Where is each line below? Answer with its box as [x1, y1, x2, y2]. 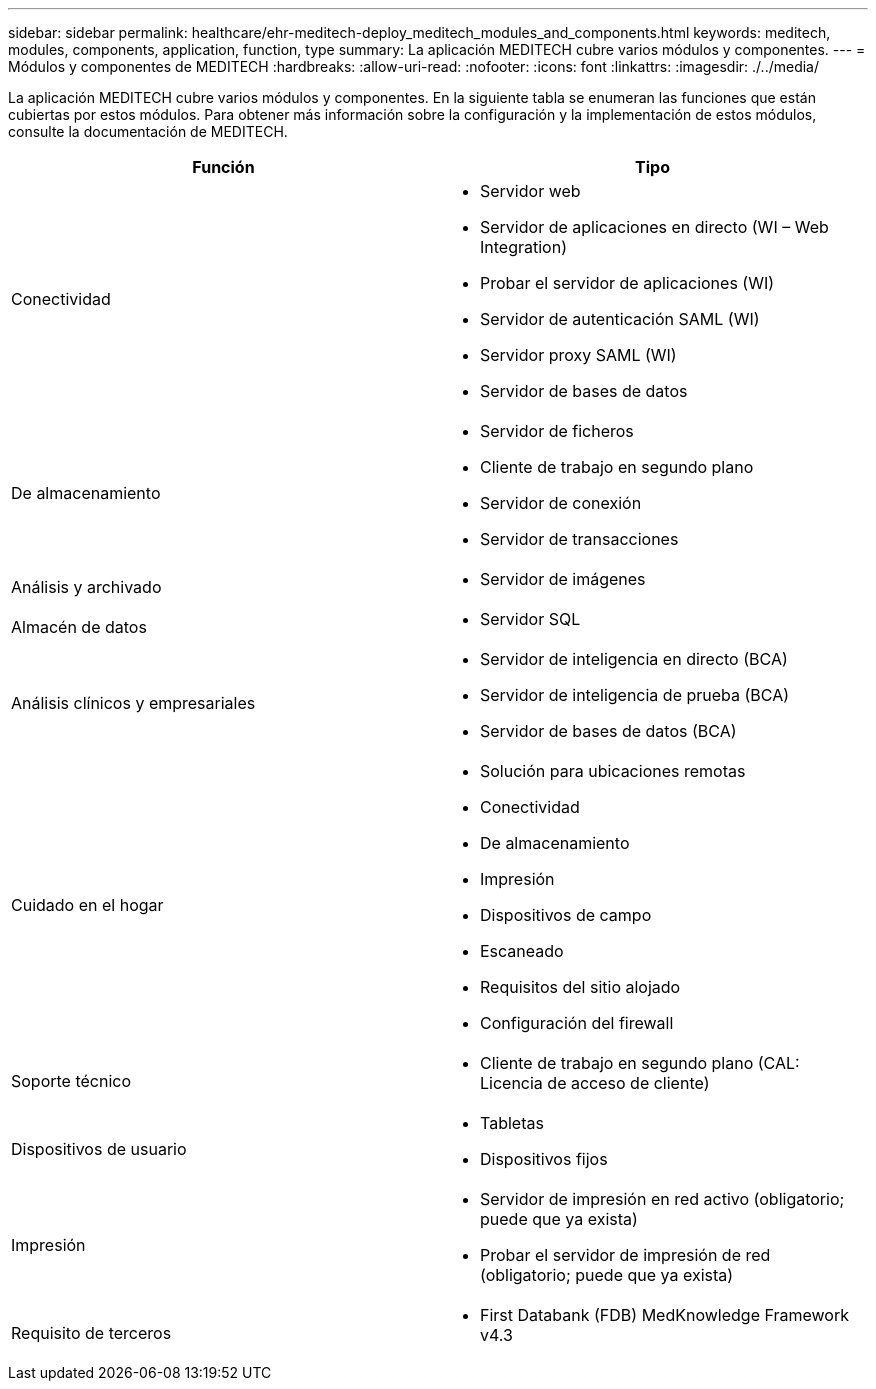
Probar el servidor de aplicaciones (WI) [480, 273, 775, 293]
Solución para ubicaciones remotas [480, 761, 746, 781]
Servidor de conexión [480, 493, 642, 513]
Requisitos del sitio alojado [480, 977, 681, 997]
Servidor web [480, 181, 581, 201]
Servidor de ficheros [480, 421, 634, 441]
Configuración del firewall [480, 1013, 674, 1033]
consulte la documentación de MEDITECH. [8, 123, 288, 140]
